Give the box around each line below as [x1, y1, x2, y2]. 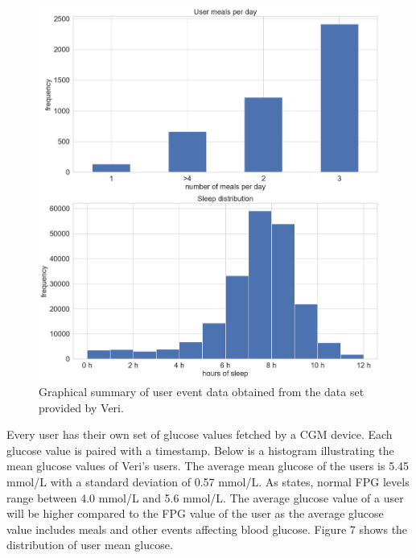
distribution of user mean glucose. [6, 536, 173, 553]
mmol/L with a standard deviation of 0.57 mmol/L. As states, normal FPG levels [6, 473, 410, 490]
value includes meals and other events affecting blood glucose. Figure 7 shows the [6, 520, 408, 537]
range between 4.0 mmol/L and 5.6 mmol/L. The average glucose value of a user [6, 489, 404, 506]
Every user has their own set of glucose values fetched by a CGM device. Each [6, 426, 393, 443]
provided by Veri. [39, 399, 124, 415]
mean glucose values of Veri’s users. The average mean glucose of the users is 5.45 [6, 457, 410, 474]
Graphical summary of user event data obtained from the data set [39, 382, 365, 399]
